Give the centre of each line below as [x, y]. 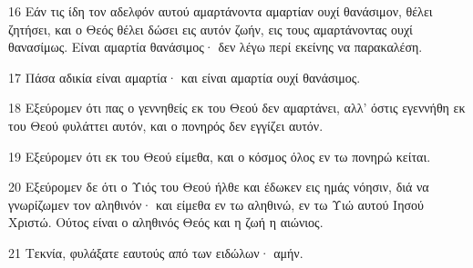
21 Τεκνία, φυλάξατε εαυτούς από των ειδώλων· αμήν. [156, 252]
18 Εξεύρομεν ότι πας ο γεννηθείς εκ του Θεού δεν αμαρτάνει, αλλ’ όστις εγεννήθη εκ [237, 108]
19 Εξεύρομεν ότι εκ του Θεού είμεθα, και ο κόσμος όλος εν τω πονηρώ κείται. [220, 156]
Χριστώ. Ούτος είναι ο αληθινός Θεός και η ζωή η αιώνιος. [166, 222]
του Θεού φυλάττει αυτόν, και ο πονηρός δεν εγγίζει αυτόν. [166, 125]
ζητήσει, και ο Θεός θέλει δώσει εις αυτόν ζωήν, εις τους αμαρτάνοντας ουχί [211, 29]
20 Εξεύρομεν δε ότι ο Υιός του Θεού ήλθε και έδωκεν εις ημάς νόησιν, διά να [219, 187]
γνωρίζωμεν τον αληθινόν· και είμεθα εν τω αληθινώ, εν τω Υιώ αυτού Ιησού [216, 204]
